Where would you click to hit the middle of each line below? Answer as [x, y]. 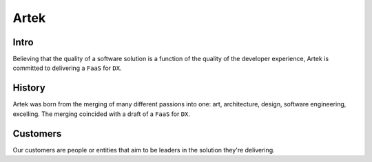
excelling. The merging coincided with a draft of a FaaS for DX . [102, 114]
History [29, 88]
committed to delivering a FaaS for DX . [67, 68]
